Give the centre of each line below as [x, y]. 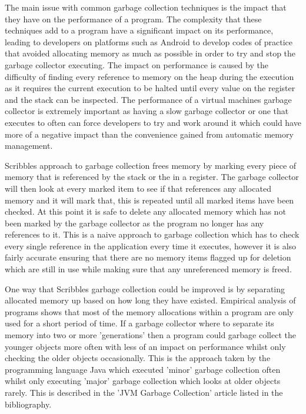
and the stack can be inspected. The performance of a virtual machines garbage [148, 99]
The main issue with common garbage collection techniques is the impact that [146, 7]
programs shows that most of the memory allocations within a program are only [149, 311]
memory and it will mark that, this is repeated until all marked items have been [149, 200]
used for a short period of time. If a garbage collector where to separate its [139, 323]
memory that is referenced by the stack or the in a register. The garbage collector [152, 177]
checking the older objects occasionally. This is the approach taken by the [138, 358]
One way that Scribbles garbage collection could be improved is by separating [145, 288]
